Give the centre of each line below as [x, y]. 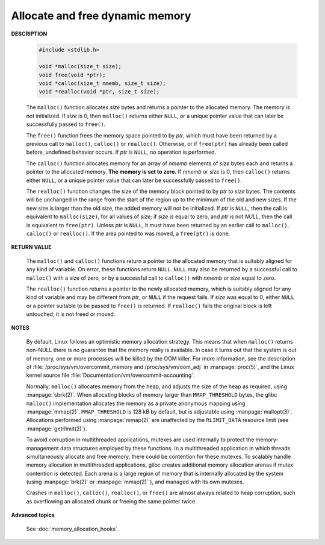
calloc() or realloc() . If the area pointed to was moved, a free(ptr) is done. [128, 233]
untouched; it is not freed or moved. [71, 314]
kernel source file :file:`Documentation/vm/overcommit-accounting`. [110, 375]
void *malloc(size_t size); [80, 67]
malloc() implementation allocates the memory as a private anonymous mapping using [136, 403]
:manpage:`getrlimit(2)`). [57, 429]
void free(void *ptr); [72, 75]
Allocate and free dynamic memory [101, 16]
